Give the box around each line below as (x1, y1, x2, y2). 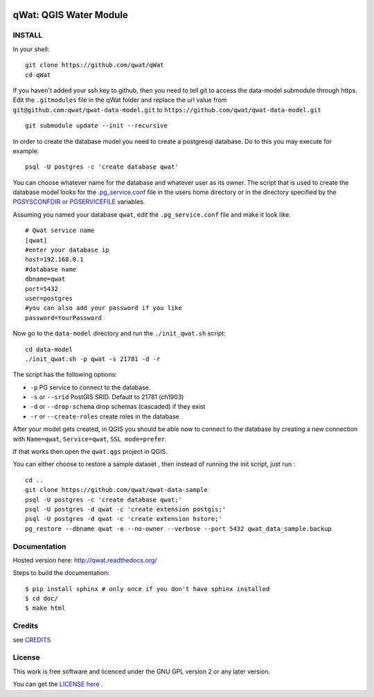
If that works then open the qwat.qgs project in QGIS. (12, 448, 168, 456)
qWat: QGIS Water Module (12, 9, 128, 21)
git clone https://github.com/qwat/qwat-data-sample (25, 486, 208, 494)
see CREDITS (12, 635, 51, 644)
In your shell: (12, 45, 50, 53)
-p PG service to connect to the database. (30, 383, 151, 391)
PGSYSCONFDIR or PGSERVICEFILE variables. (12, 197, 145, 206)
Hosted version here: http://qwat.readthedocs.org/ (12, 556, 157, 564)
